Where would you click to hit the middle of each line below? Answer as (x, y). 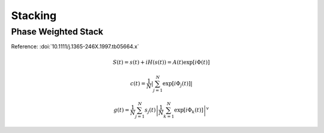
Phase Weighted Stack (57, 32)
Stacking (34, 16)
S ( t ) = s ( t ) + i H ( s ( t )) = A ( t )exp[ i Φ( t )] (161, 62)
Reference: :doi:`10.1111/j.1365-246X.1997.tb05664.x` (75, 47)
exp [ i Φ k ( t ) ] (189, 110)
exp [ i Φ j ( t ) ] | (177, 84)
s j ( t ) (150, 110)
